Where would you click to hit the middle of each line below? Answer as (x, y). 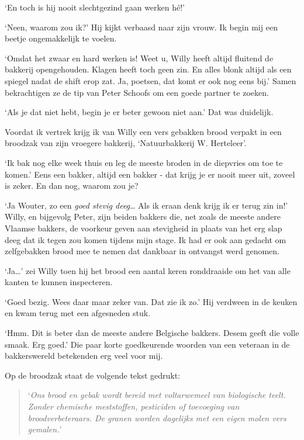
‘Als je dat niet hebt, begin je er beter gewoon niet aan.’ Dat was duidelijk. (139, 112)
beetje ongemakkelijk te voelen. (61, 38)
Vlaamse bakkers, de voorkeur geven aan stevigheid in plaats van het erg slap (144, 228)
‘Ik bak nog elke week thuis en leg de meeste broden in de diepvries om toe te (144, 162)
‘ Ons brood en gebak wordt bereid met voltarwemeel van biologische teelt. (157, 395)
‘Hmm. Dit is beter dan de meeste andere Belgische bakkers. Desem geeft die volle (152, 333)
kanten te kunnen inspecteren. (59, 282)
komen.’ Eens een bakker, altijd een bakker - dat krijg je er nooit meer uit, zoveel (150, 174)
